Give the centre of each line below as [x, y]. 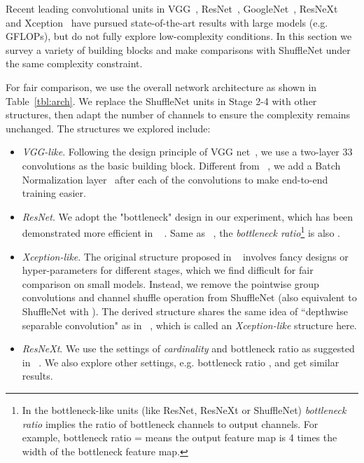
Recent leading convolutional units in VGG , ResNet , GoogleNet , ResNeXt [172, 8]
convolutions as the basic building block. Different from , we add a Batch [181, 165]
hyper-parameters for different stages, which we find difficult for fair [168, 270]
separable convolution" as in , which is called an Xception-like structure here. [189, 325]
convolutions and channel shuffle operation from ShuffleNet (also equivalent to [189, 297]
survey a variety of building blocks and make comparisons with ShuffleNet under [178, 49]
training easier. [54, 193]
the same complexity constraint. [74, 63]
